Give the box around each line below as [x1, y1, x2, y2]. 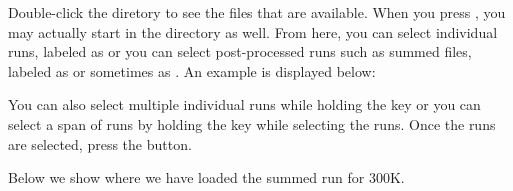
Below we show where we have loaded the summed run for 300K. [8, 167, 405, 188]
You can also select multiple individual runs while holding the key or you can [8, 94, 481, 115]
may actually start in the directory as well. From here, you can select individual [8, 21, 498, 42]
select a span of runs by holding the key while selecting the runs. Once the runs [8, 113, 496, 134]
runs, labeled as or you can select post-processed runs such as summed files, [8, 41, 472, 62]
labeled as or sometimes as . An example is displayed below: [8, 60, 376, 81]
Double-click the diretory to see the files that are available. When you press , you [8, 2, 506, 22]
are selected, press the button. [8, 133, 192, 154]
